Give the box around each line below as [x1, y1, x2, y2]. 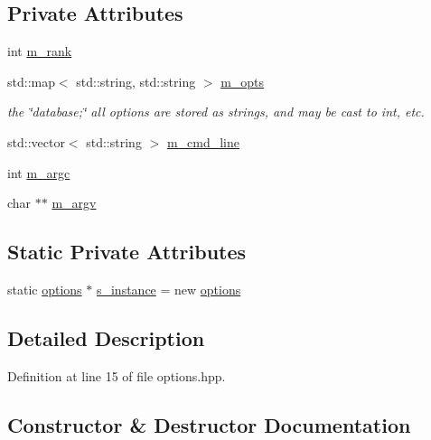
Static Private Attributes [7, 238, 247, 266]
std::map [7, 71, 55, 90]
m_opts [220, 71, 265, 90]
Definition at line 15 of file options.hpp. [7, 366, 226, 385]
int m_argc [7, 163, 70, 182]
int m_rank [7, 42, 72, 61]
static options [7, 279, 82, 298]
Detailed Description [7, 323, 205, 351]
